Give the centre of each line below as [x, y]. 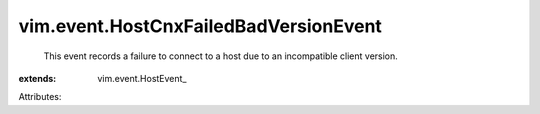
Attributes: [40, 97]
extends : [37, 78]
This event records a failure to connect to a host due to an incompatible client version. [221, 56]
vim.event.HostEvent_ [142, 78]
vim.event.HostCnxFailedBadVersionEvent [200, 26]
